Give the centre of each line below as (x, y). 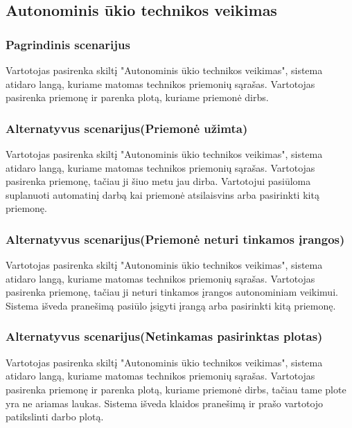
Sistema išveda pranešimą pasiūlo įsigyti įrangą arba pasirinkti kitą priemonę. (171, 305)
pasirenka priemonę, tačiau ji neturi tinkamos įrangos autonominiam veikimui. (172, 292)
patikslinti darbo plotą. (55, 417)
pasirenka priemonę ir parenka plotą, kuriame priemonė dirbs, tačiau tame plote (176, 389)
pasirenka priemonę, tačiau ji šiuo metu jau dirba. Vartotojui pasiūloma (158, 181)
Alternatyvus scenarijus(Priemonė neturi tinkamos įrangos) (175, 239)
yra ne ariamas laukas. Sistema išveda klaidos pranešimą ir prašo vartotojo (165, 403)
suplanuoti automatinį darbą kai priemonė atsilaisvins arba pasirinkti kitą (162, 194)
